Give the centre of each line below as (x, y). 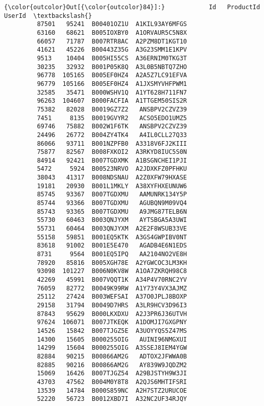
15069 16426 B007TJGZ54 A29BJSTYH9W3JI (112, 374)
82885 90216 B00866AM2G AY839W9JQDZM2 (112, 365)
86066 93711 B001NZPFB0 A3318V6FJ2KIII (112, 143)
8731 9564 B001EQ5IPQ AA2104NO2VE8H (112, 254)
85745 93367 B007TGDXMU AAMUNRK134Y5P (112, 195)
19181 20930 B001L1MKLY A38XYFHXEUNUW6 (112, 186)
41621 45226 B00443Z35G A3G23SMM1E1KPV (112, 50)
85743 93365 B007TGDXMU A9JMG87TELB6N (112, 211)
